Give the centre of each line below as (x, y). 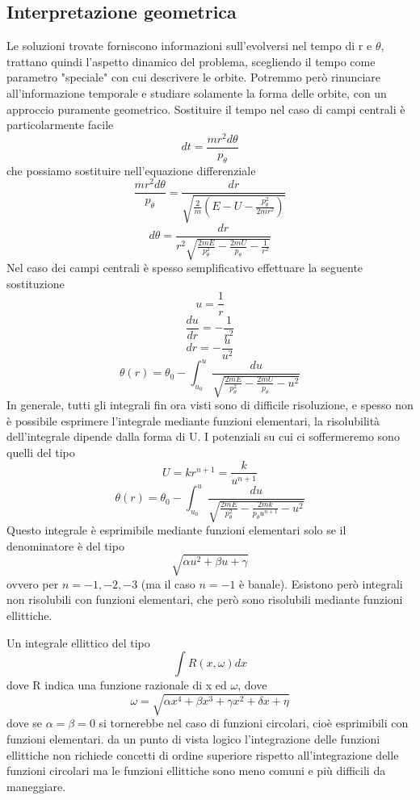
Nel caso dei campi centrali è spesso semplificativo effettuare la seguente (185, 268)
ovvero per (33, 583)
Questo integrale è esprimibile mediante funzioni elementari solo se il (176, 530)
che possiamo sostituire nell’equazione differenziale (131, 170)
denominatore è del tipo (65, 545)
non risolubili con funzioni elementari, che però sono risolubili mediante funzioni (205, 599)
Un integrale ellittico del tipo (78, 642)
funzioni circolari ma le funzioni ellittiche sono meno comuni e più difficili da (196, 771)
